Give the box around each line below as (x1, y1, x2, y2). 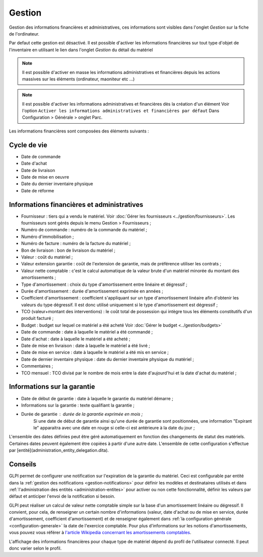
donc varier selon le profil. (9, 545, 62, 551)
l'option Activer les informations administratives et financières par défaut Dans (22, 108, 219, 114)
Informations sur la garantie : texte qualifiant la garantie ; (21, 402, 135, 408)
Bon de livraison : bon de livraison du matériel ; (21, 247, 115, 253)
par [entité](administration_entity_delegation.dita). (9, 447, 109, 453)
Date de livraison (21, 167, 56, 173)
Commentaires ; (21, 363, 54, 369)
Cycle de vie (9, 141, 47, 149)
